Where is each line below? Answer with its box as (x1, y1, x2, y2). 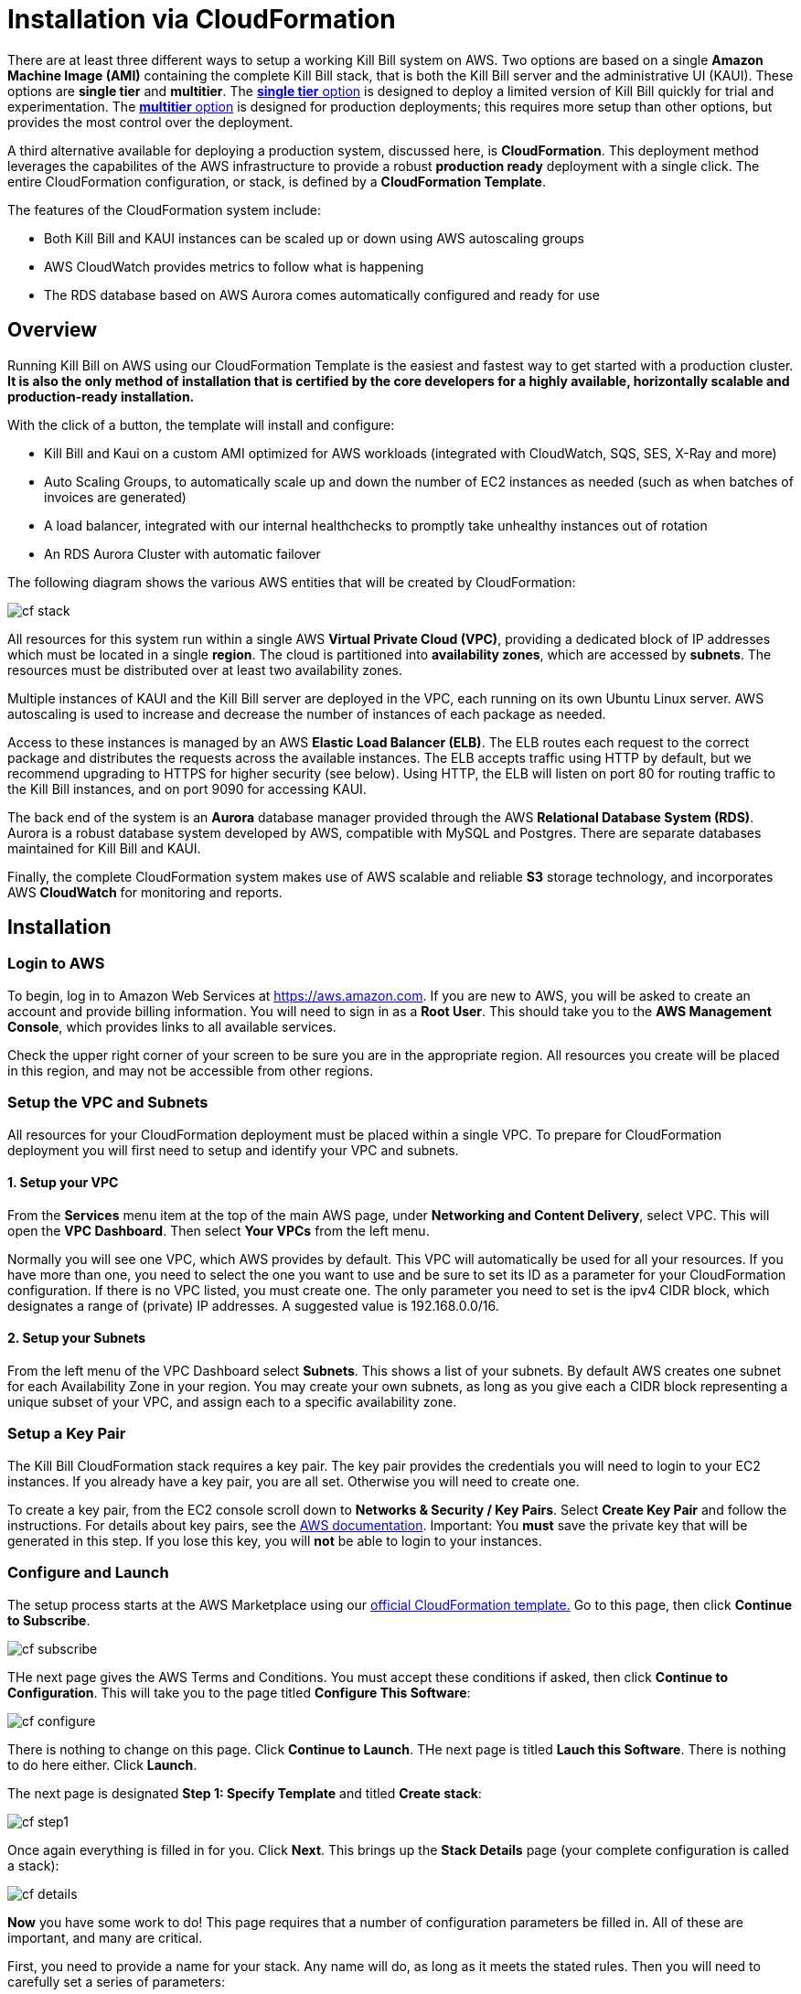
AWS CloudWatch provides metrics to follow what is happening (44, 258, 424, 274)
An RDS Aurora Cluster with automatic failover (44, 545, 321, 562)
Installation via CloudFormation (7, 4, 396, 35)
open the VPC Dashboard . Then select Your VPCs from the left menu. (7, 1222, 430, 1238)
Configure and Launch (7, 1563, 169, 1582)
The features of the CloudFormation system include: (7, 201, 321, 218)
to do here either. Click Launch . (7, 1756, 198, 1773)
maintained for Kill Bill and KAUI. (7, 840, 201, 856)
